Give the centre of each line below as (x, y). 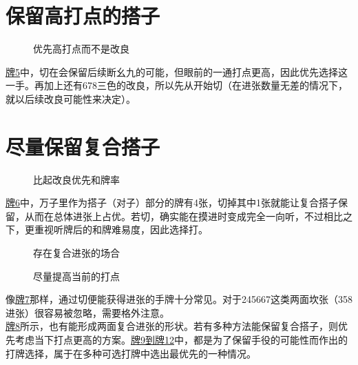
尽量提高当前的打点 (76, 276)
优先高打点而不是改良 (81, 49)
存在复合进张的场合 (76, 253)
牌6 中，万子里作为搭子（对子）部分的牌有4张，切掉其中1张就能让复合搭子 (172, 203)
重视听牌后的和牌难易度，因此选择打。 (121, 229)
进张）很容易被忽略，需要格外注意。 (87, 312)
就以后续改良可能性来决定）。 (71, 98)
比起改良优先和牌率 (76, 179)
